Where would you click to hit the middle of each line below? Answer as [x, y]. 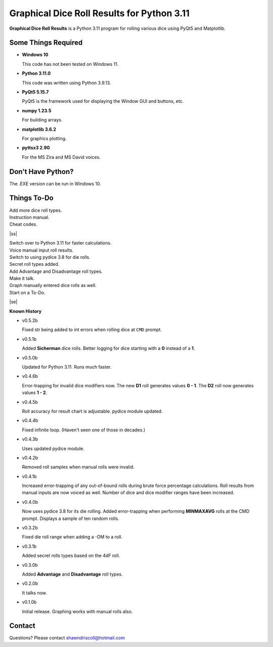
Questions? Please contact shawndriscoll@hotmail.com [67, 638]
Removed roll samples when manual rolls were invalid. [78, 467]
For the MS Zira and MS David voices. [61, 157]
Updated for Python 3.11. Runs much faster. [67, 367]
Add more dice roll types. [36, 210]
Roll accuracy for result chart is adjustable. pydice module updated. [92, 411]
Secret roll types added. [34, 264]
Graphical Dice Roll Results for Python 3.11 [99, 13]
